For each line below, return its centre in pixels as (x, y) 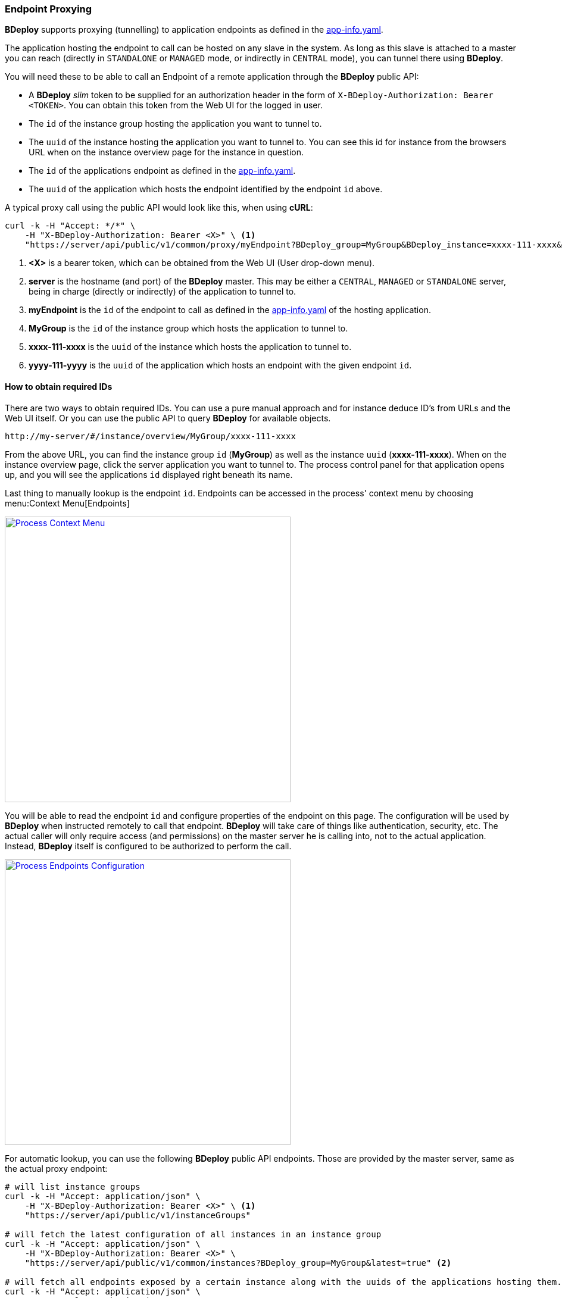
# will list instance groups (73, 1186)
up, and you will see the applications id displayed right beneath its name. (149, 474)
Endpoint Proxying (49, 9)
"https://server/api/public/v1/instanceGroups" (138, 1215)
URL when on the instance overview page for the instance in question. (166, 152)
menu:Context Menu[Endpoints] (67, 503)
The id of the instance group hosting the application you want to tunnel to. (175, 124)
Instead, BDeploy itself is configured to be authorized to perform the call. (148, 846)
